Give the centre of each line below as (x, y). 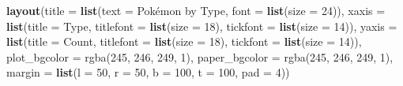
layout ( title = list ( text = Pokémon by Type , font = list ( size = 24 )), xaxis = (196, 10)
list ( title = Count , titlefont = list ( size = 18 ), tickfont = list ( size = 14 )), (184, 41)
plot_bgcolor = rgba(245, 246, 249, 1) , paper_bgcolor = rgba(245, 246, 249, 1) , (200, 56)
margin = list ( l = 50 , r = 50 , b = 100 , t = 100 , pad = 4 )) (148, 72)
